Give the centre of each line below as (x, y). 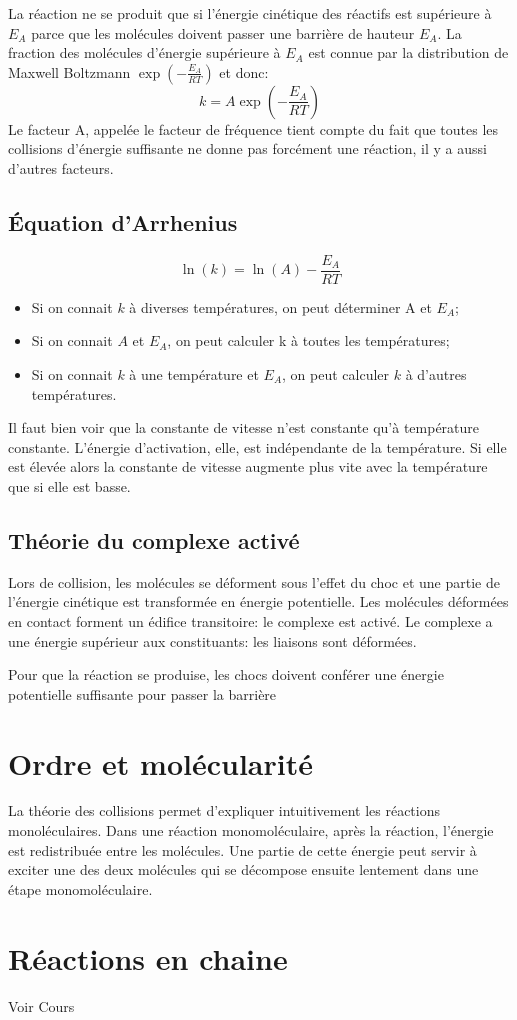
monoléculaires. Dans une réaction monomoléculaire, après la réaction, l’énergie (251, 830)
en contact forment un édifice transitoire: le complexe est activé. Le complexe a (250, 620)
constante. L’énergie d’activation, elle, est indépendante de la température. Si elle (257, 446)
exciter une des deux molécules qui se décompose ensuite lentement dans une (243, 869)
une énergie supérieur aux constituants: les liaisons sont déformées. (212, 640)
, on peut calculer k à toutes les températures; (308, 340)
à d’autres (436, 374)
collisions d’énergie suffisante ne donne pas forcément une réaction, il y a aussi (247, 148)
